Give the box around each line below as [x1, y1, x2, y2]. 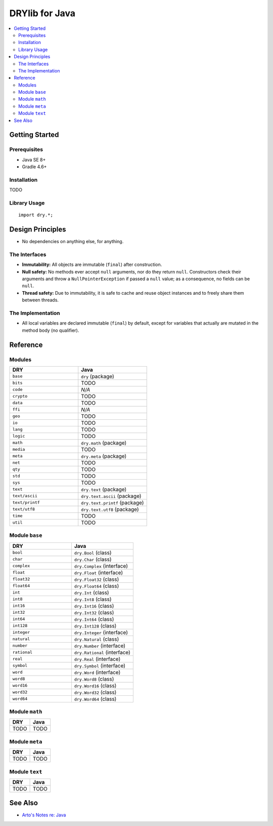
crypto [12, 394, 28, 399]
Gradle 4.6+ [22, 164, 47, 170]
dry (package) [81, 373, 115, 380]
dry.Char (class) [74, 556, 112, 563]
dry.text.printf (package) [81, 499, 144, 506]
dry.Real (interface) [74, 655, 121, 662]
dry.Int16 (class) [74, 602, 114, 609]
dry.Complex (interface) [74, 562, 128, 569]
